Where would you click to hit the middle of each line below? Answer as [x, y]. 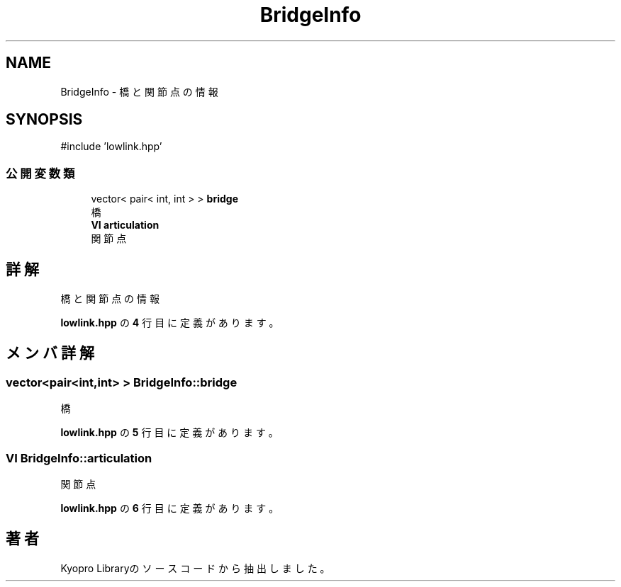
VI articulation [125, 225]
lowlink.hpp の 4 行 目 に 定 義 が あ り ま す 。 [170, 323]
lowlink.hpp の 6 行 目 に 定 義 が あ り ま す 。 [170, 508]
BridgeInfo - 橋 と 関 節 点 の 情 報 [139, 91]
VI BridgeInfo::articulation [79, 458]
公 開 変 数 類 [40, 173]
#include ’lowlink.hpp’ [111, 147]
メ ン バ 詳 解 [50, 353]
